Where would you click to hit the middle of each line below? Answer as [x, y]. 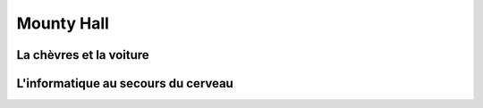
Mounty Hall [63, 23]
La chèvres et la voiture [83, 55]
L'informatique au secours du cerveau [125, 83]
